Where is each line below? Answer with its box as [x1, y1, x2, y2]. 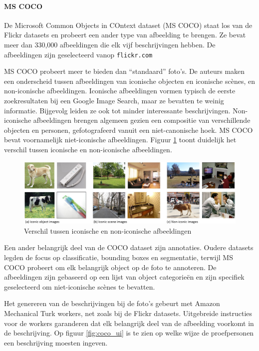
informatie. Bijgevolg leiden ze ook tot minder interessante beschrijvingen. [4, 105, 231, 115]
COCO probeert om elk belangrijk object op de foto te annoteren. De [4, 262, 217, 272]
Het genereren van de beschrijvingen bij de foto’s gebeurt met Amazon [4, 298, 220, 309]
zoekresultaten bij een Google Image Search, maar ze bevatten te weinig [4, 95, 224, 106]
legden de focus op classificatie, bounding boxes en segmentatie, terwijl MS [4, 252, 233, 262]
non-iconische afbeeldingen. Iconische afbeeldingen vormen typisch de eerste [4, 85, 236, 96]
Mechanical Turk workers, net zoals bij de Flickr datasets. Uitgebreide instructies [4, 308, 253, 318]
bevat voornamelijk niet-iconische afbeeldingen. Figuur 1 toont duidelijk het [4, 134, 237, 145]
